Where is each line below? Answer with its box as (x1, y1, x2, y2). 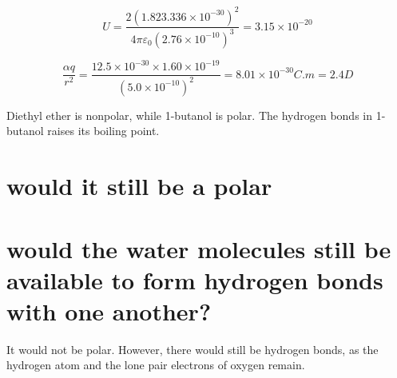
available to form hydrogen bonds (6, 263, 383, 296)
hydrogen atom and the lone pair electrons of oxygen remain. (6, 356, 305, 373)
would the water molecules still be (6, 232, 391, 265)
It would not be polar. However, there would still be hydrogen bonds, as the (6, 340, 379, 357)
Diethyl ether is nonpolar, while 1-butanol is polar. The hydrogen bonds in (6, 106, 372, 123)
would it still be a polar (6, 169, 272, 202)
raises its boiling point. (47, 122, 160, 139)
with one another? (6, 294, 212, 327)
